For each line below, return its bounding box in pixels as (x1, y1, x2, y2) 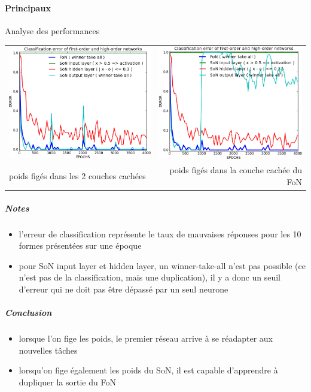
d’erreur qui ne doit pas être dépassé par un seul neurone (19, 283, 228, 295)
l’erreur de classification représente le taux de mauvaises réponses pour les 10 (19, 227, 301, 240)
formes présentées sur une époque (19, 239, 142, 252)
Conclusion (5, 306, 52, 319)
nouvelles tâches (19, 343, 78, 356)
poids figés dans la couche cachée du (169, 164, 302, 176)
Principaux (5, 1, 51, 14)
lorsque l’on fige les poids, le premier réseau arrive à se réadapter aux (19, 332, 273, 345)
